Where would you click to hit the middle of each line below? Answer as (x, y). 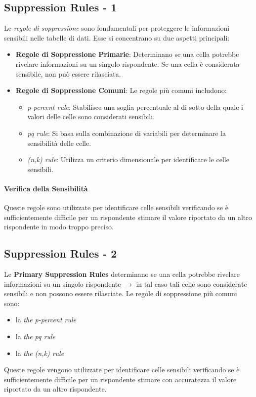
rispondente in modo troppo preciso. (59, 227)
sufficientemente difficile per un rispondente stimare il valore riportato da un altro (128, 217)
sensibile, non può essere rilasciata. (68, 73)
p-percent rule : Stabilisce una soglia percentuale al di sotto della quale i (135, 107)
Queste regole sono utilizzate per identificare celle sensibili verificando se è (116, 207)
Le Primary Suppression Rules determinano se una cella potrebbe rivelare (122, 274)
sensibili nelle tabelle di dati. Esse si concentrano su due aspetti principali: (117, 37)
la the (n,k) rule (40, 353)
